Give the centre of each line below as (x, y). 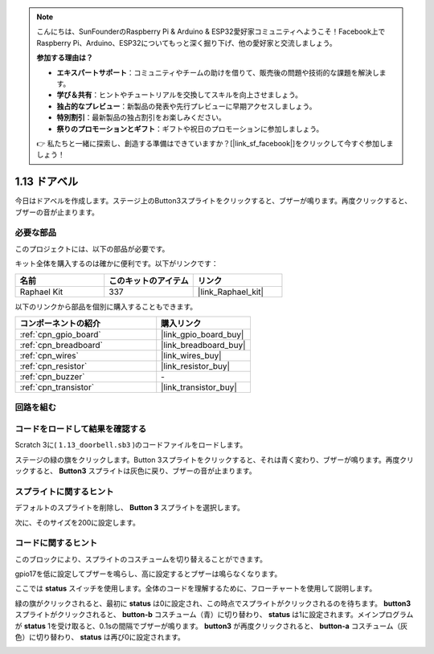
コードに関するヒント (56, 543)
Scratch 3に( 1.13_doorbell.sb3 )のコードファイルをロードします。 (131, 445)
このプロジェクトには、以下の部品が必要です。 (92, 248)
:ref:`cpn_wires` (49, 355)
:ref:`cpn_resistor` (53, 366)
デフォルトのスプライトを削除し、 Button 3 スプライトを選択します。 (130, 508)
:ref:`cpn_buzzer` (52, 376)
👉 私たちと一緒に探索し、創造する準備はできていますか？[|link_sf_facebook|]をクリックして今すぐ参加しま (215, 143)
